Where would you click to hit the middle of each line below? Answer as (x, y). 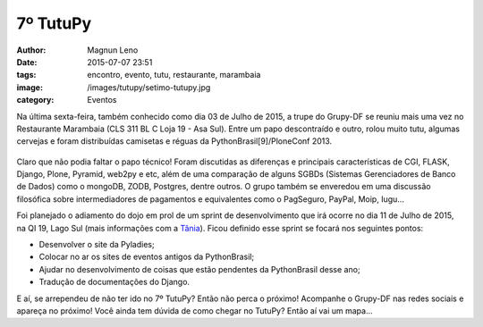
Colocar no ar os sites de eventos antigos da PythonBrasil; (147, 257)
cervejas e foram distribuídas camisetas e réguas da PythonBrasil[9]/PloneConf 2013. (174, 141)
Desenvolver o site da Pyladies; (97, 245)
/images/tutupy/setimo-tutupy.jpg (149, 87)
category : (35, 100)
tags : (26, 75)
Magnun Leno (113, 50)
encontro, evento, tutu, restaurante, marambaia (174, 75)
